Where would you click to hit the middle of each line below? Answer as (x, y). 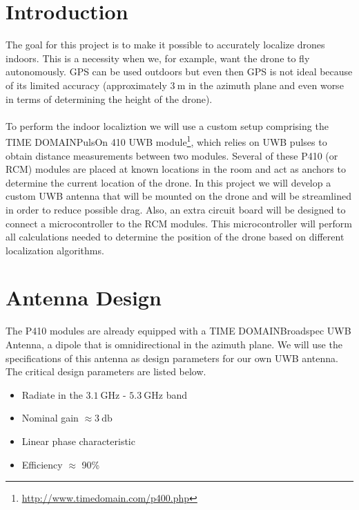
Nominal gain (50, 418)
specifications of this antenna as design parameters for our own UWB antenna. (172, 358)
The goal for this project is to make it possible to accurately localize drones (165, 45)
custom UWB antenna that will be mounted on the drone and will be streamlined (178, 196)
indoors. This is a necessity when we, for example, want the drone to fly (158, 58)
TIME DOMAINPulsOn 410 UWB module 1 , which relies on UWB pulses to (166, 141)
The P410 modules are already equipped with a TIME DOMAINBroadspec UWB (178, 331)
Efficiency (42, 464)
